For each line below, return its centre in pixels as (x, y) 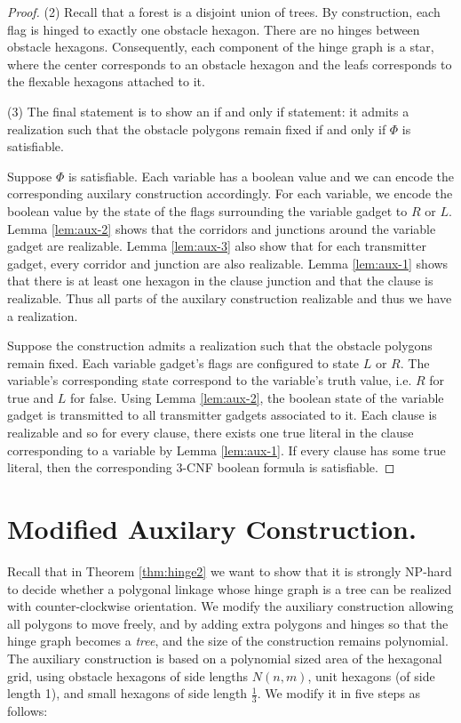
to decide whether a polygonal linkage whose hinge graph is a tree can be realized (230, 588)
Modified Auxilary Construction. (212, 529)
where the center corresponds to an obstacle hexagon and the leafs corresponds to (230, 64)
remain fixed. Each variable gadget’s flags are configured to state (183, 362)
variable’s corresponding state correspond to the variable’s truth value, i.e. (210, 380)
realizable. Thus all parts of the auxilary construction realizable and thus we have (230, 297)
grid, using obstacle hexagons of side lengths (128, 675)
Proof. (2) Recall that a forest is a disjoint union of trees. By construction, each (224, 12)
